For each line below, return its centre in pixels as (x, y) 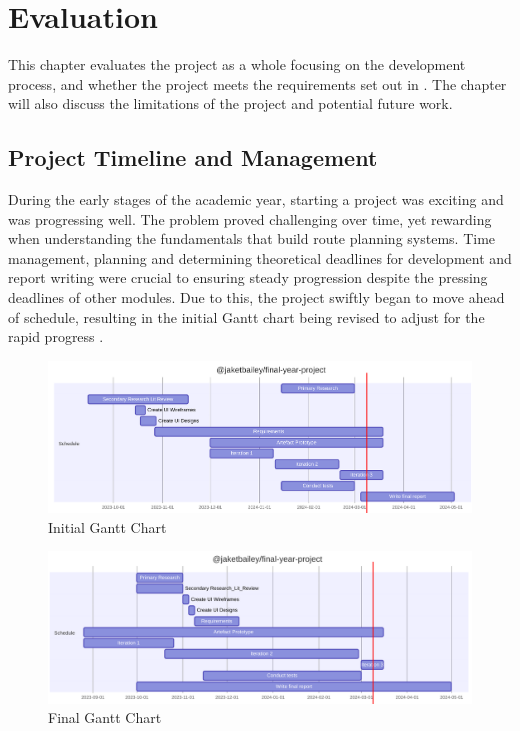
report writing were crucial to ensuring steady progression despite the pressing (248, 277)
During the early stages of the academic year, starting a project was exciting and (256, 199)
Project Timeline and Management (193, 157)
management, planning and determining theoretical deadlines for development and (260, 257)
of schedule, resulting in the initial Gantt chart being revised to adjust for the (246, 316)
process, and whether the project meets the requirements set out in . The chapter (257, 83)
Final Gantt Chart (105, 717)
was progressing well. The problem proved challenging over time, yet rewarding (250, 218)
